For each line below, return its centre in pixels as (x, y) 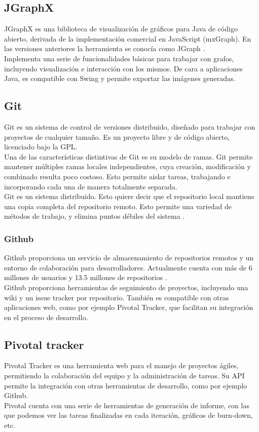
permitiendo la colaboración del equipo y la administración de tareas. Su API (124, 376)
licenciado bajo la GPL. (41, 147)
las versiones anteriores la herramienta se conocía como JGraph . (105, 48)
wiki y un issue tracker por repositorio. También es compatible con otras (117, 297)
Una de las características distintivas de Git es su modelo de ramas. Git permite (128, 156)
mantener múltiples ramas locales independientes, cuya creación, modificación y (127, 166)
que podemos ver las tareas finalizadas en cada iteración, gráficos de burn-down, (128, 415)
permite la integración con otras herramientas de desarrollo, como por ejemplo (126, 385)
